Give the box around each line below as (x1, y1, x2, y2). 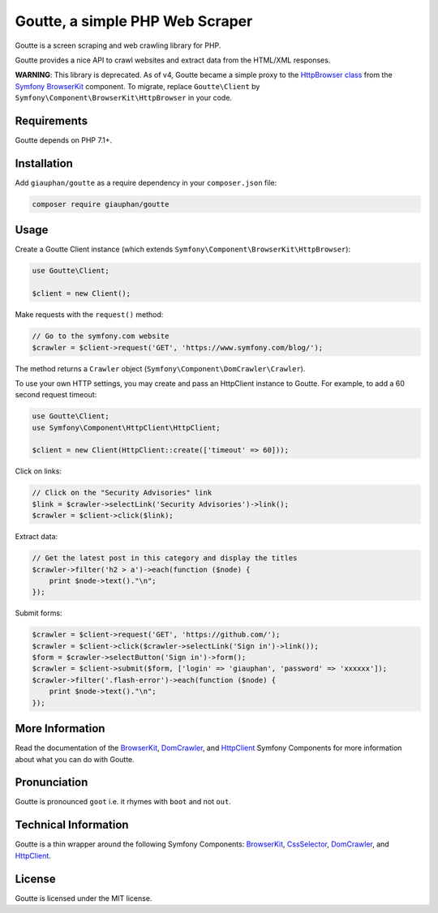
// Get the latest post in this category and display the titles (32, 554, 298, 563)
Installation (15, 156, 73, 170)
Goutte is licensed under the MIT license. (15, 893, 152, 903)
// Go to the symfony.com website (32, 332, 170, 341)
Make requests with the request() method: (15, 310, 164, 319)
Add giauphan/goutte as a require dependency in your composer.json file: (15, 178, 277, 187)
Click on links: (15, 466, 62, 476)
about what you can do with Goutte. (15, 754, 135, 764)
